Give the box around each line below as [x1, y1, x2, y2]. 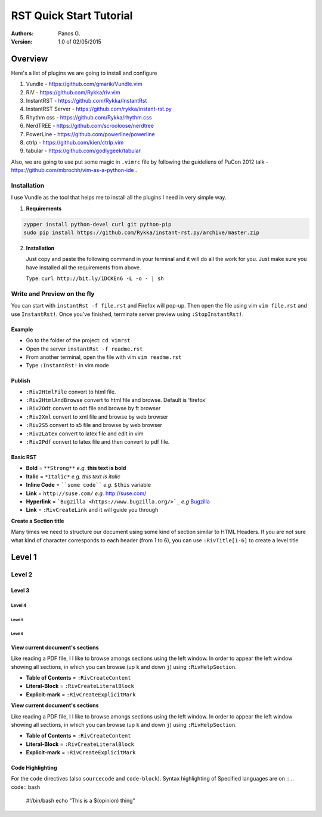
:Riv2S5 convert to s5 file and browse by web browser [26, 422, 162, 429]
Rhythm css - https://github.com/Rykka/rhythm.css [26, 113, 152, 121]
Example [11, 325, 33, 333]
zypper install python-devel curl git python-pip [23, 221, 172, 228]
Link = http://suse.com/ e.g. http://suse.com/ [26, 490, 147, 497]
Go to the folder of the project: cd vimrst [26, 337, 131, 344]
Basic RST [11, 454, 37, 461]
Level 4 [11, 602, 27, 609]
